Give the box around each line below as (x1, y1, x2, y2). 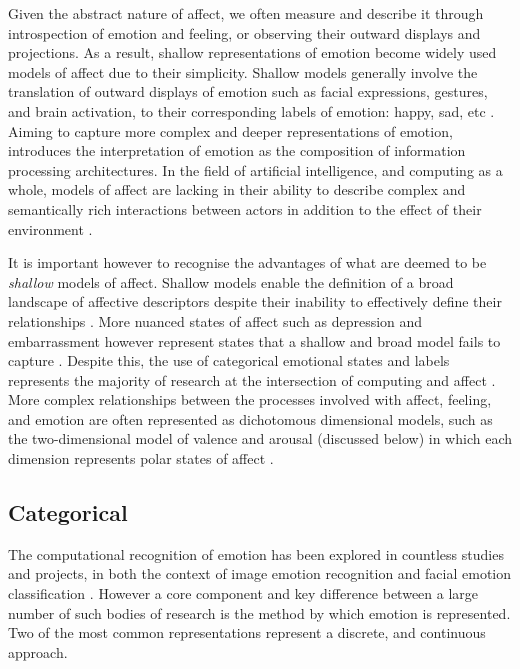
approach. (8, 641, 68, 662)
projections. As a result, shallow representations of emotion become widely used (8, 42, 497, 63)
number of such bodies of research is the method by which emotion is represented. (8, 602, 511, 623)
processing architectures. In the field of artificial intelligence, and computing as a (8, 159, 503, 180)
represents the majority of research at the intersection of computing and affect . (8, 369, 496, 390)
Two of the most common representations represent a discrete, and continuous (8, 622, 486, 643)
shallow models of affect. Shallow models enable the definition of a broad (8, 271, 454, 292)
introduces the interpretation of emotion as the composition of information (8, 140, 466, 161)
